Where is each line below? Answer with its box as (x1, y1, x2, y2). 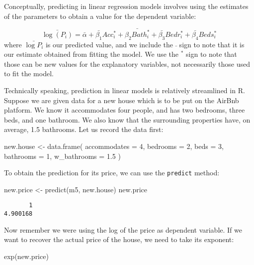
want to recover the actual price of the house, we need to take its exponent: (4, 234, 234, 245)
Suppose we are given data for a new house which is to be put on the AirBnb (4, 95, 239, 105)
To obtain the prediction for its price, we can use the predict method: (4, 167, 220, 178)
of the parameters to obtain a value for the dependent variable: (4, 10, 196, 21)
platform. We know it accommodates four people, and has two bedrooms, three (4, 105, 245, 115)
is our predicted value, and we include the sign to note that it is (45, 39, 245, 49)
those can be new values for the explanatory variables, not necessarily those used (4, 58, 250, 69)
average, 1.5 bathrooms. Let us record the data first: (4, 124, 164, 134)
